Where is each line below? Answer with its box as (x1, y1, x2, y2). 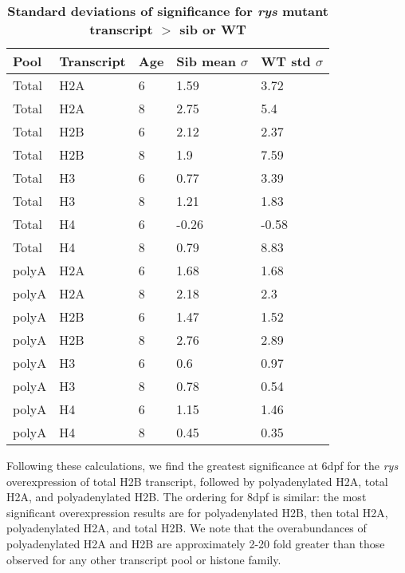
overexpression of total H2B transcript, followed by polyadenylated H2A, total (6, 472, 388, 489)
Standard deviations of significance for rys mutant (7, 2, 328, 20)
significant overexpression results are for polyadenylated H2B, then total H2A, (6, 504, 388, 520)
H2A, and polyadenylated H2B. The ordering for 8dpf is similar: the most (6, 488, 367, 505)
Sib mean (176, 52, 236, 70)
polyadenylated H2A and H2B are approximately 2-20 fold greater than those (6, 535, 385, 551)
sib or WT (179, 20, 246, 38)
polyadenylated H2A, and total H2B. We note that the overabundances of (6, 520, 367, 536)
